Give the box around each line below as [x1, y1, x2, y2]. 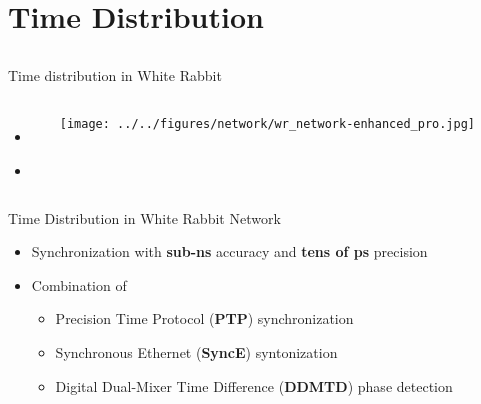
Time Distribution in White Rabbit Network [8, 207, 281, 228]
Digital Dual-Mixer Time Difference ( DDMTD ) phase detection [55, 375, 453, 396]
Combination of [31, 274, 127, 295]
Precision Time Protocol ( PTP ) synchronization [55, 308, 354, 329]
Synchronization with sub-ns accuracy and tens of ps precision [31, 241, 428, 262]
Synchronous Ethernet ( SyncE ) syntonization [55, 341, 338, 362]
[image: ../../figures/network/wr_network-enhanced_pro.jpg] [59, 117, 476, 132]
